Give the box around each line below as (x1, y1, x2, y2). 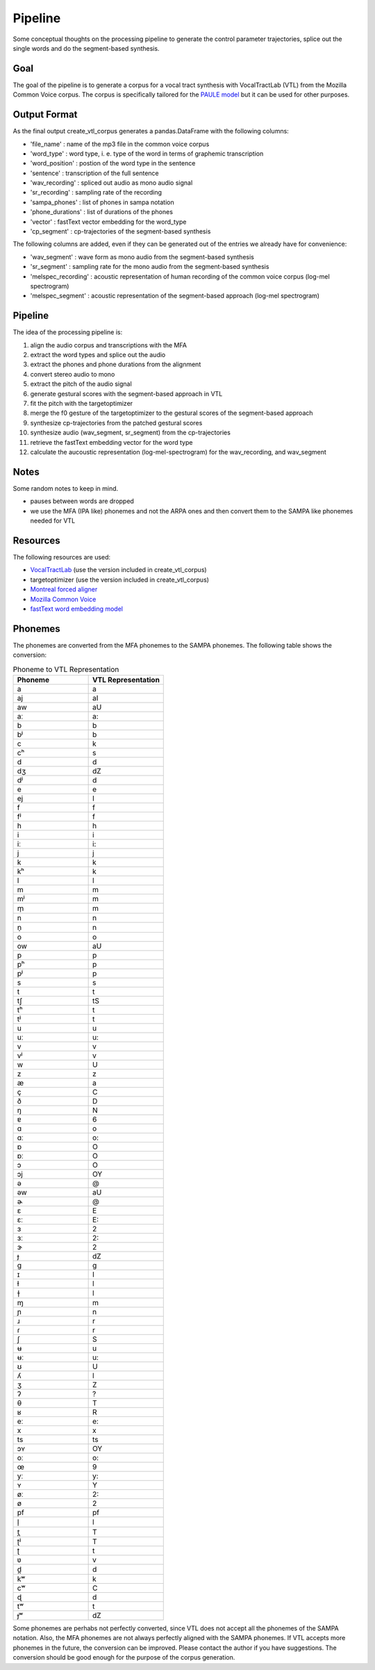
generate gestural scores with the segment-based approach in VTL (30, 389, 223, 398)
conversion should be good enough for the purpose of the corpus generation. (12, 1653, 235, 1662)
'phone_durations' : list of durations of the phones (30, 208, 174, 216)
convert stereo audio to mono (30, 370, 115, 378)
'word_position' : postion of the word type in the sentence (30, 159, 196, 167)
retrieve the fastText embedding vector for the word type (30, 438, 193, 446)
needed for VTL (30, 516, 76, 525)
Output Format (12, 108, 78, 121)
